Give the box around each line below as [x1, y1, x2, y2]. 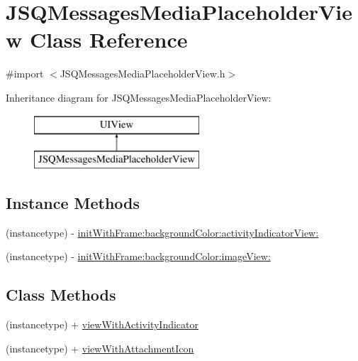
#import [6, 66, 44, 81]
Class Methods [6, 284, 116, 306]
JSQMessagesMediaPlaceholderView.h [60, 66, 225, 81]
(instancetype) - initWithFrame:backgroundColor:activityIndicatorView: [6, 225, 319, 239]
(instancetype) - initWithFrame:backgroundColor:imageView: [6, 249, 271, 264]
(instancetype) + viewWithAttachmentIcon [6, 340, 194, 355]
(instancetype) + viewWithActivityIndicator [6, 317, 198, 332]
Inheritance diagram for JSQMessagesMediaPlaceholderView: [6, 90, 272, 104]
